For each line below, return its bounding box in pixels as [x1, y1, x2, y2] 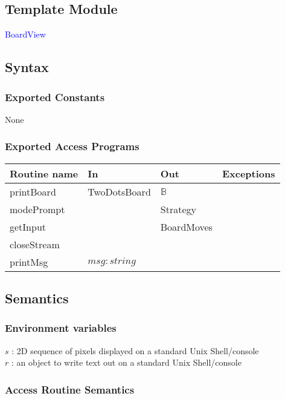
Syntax [5, 58, 49, 76]
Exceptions [222, 166, 275, 180]
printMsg [10, 254, 48, 269]
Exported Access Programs [5, 139, 139, 154]
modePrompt [10, 202, 65, 216]
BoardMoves [160, 219, 213, 234]
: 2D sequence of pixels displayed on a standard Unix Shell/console [11, 344, 259, 357]
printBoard [10, 184, 56, 199]
